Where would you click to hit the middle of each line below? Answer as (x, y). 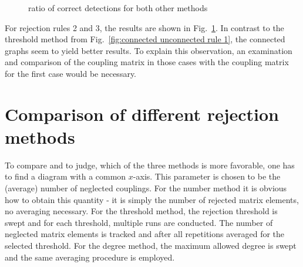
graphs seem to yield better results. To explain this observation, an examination (149, 50)
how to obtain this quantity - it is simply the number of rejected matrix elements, (152, 199)
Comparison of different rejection (142, 114)
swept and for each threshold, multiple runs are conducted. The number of (139, 222)
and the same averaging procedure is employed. (90, 257)
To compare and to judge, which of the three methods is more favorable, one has (150, 165)
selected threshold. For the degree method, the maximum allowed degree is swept (151, 246)
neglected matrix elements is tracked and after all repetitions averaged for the (145, 234)
